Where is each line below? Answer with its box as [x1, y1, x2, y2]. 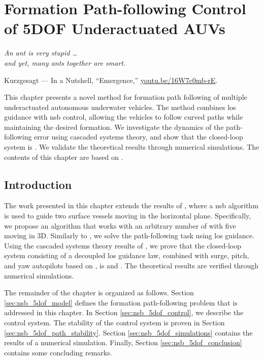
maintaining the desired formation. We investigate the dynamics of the [4, 121, 224, 132]
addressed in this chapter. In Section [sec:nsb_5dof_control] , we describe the [4, 307, 244, 318]
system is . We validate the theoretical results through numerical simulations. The [4, 142, 259, 152]
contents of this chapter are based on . [4, 151, 123, 162]
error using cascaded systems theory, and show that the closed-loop [34, 131, 243, 142]
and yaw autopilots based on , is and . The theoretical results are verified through [4, 260, 259, 271]
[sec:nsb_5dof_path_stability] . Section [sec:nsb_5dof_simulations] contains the [4, 327, 253, 338]
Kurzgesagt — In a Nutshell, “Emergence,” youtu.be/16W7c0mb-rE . [4, 74, 218, 85]
